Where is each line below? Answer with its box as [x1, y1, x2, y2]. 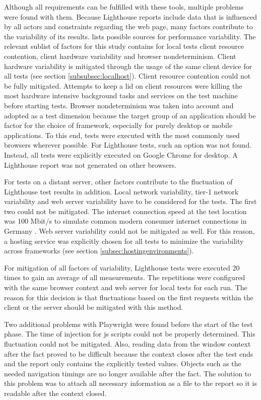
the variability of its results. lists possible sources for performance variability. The [4, 31, 256, 41]
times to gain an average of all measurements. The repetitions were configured [4, 272, 245, 283]
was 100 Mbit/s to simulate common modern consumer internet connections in [4, 216, 247, 226]
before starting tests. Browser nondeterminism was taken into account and [4, 100, 234, 110]
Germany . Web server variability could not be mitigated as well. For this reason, [4, 226, 255, 236]
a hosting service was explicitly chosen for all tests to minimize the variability [4, 235, 244, 246]
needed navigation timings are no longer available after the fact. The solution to [4, 368, 251, 378]
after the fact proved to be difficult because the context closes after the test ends [4, 348, 253, 359]
